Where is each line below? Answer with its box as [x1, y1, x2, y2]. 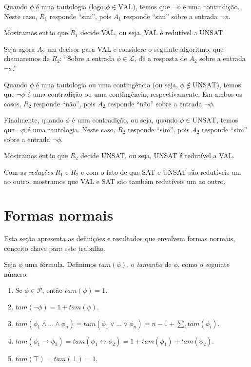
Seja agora [4, 43, 35, 54]
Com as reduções [4, 166, 53, 177]
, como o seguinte [177, 259, 230, 269]
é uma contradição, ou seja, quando [72, 115, 178, 125]
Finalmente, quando [4, 115, 63, 125]
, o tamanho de [127, 259, 172, 269]
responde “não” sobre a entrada [108, 98, 202, 108]
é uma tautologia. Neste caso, [27, 124, 116, 134]
